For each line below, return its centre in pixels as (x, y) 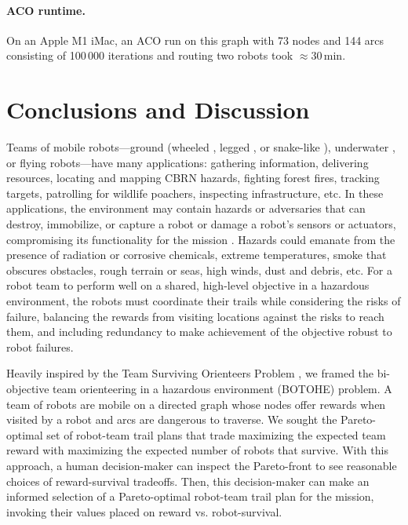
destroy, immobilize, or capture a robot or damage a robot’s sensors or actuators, (201, 224)
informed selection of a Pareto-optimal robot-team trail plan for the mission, (190, 496)
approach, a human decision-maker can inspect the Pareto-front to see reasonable (202, 465)
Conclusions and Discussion (158, 109)
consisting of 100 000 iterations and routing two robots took (150, 55)
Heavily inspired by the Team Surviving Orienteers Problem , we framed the (190, 373)
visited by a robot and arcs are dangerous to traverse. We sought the (172, 419)
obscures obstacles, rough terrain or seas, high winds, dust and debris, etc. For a (199, 270)
